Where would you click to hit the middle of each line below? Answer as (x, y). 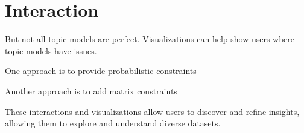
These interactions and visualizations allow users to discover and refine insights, (152, 111)
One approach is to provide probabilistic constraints (101, 71)
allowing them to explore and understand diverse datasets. (113, 123)
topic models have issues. (51, 50)
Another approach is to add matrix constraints (91, 91)
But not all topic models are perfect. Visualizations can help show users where (150, 39)
